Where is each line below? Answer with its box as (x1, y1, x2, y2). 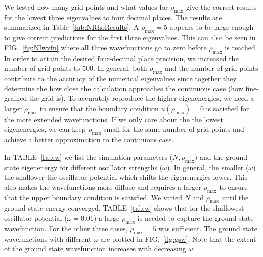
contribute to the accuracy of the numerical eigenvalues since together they (4, 73, 237, 83)
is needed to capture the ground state (137, 212, 254, 223)
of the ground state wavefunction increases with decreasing (4, 243, 186, 254)
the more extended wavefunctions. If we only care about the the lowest (4, 114, 224, 124)
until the (222, 192, 249, 202)
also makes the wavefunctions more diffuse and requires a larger (4, 181, 201, 192)
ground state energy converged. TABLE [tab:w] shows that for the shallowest (4, 202, 244, 213)
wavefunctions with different (4, 233, 92, 244)
